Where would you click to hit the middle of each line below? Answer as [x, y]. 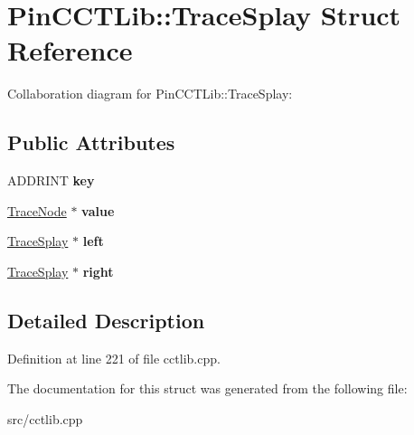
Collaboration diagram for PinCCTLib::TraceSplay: [150, 94]
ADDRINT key [51, 180]
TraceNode [37, 210]
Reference [70, 50]
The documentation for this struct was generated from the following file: [207, 388]
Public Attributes [91, 142]
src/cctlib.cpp [45, 418]
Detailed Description [106, 320]
